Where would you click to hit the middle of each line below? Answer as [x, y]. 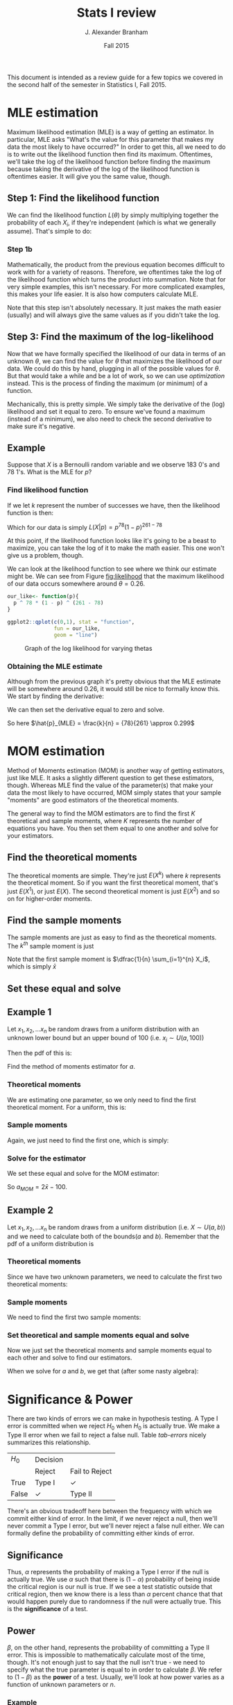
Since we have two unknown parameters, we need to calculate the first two [115, 1277]
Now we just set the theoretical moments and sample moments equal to [110, 1350]
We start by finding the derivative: [55, 696]
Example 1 [29, 1012]
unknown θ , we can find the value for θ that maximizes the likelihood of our [115, 361]
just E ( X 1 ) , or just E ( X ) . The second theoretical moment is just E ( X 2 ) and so [113, 890]
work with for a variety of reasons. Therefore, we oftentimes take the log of [114, 272]
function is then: [31, 512]
